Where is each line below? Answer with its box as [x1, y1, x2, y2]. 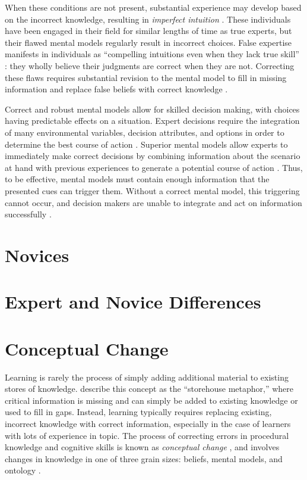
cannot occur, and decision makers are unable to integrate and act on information [5, 196, 302, 208]
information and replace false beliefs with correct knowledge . [5, 83, 228, 95]
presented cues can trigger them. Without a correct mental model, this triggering [5, 184, 300, 197]
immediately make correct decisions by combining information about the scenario [5, 149, 300, 162]
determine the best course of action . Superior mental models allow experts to [5, 138, 288, 150]
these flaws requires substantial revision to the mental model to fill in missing [5, 71, 287, 83]
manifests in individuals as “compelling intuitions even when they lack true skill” [5, 48, 299, 60]
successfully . [5, 208, 52, 220]
